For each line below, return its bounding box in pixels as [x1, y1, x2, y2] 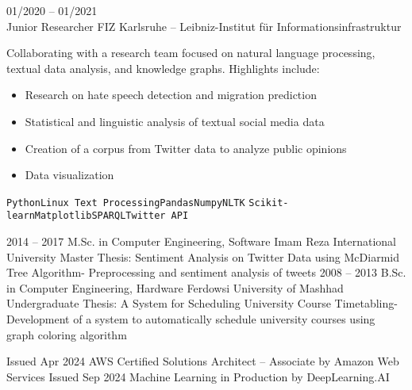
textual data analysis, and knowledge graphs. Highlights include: [6, 59, 320, 76]
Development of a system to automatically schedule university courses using [6, 311, 375, 327]
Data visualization [25, 166, 114, 183]
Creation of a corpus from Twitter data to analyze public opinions [25, 140, 347, 156]
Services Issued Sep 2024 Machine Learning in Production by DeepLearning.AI [6, 368, 390, 384]
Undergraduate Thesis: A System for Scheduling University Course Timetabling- [6, 295, 398, 312]
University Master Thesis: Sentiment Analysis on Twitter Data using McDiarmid [6, 248, 399, 265]
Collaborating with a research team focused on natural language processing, [6, 44, 375, 61]
